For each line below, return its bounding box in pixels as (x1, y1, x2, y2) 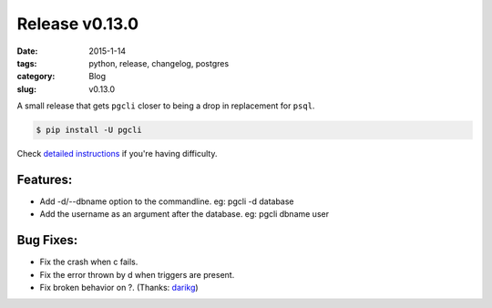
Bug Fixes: (16, 232, 78, 248)
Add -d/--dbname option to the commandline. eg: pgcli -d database (39, 196, 295, 207)
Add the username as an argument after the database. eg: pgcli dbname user (39, 209, 330, 220)
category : (16, 71, 56, 82)
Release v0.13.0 (16, 14, 139, 34)
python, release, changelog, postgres (88, 57, 230, 68)
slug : (16, 83, 36, 95)
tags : (16, 57, 37, 68)
